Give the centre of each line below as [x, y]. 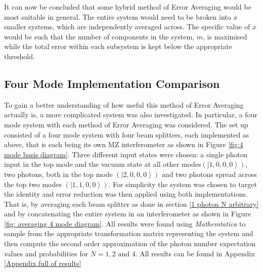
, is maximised [225, 36]
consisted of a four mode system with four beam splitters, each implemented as [127, 134]
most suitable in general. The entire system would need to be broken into [118, 16]
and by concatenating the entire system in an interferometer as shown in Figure [128, 214]
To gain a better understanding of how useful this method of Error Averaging [124, 104]
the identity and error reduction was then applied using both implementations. [126, 194]
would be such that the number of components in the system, [99, 36]
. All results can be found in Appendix [195, 253]
